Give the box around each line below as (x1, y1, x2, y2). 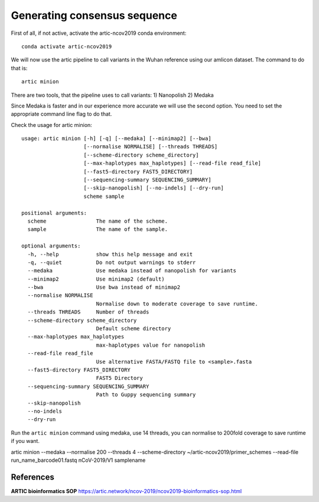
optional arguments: (21, 243, 81, 249)
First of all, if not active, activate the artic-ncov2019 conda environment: (11, 30, 187, 37)
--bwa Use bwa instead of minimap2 (27, 284, 180, 291)
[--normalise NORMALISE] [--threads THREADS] (83, 144, 218, 150)
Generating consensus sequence (11, 9, 177, 22)
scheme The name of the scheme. (27, 217, 168, 224)
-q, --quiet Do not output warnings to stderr (27, 259, 196, 266)
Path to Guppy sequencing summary (96, 392, 196, 398)
